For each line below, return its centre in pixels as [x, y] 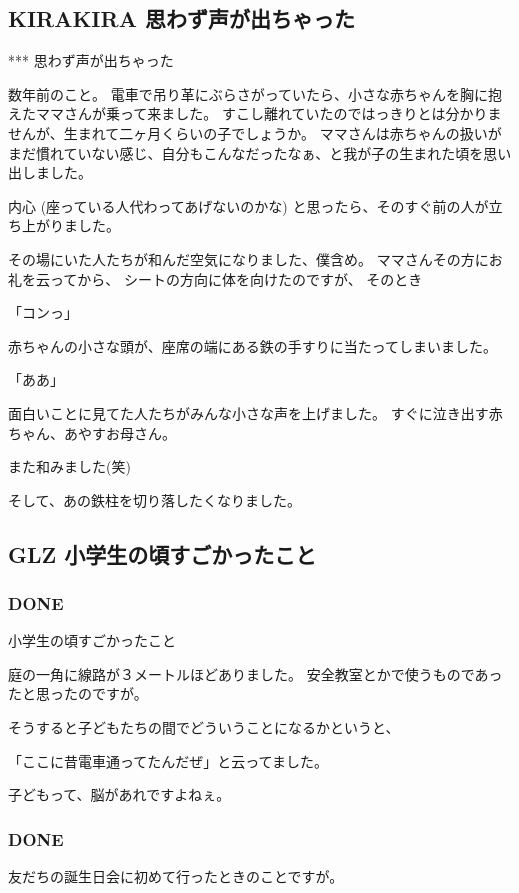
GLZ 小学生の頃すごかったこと [162, 553]
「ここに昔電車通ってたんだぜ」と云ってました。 [168, 760]
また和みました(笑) [69, 466]
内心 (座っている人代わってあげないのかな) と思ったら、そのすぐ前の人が [248, 205]
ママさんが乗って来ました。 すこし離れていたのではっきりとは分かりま [268, 113]
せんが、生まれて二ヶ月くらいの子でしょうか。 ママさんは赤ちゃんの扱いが [255, 132]
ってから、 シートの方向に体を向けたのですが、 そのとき [236, 278]
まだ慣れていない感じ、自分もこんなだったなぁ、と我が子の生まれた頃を [246, 152]
